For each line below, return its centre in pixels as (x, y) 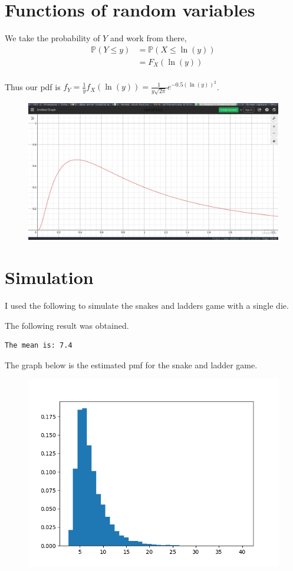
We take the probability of (52, 38)
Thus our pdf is (33, 86)
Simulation (49, 277)
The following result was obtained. (67, 325)
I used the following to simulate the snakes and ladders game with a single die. (147, 306)
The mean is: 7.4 (39, 346)
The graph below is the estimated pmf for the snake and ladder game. (131, 364)
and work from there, (148, 38)
